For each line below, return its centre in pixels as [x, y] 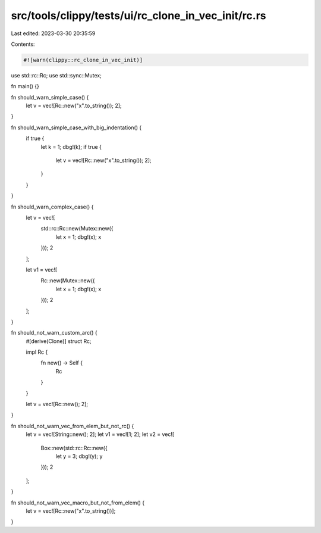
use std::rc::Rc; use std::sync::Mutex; [56, 75]
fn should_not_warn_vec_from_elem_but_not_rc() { [73, 426]
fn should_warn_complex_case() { [52, 207]
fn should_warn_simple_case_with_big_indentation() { [76, 127]
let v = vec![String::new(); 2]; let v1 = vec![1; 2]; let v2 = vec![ [100, 434]
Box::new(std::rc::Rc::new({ [74, 448]
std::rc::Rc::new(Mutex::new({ [77, 229]
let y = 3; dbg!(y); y [79, 456]
